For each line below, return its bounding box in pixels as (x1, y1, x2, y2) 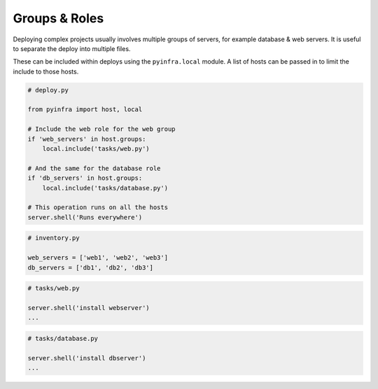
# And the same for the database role (27, 164, 161, 172)
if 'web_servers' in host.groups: (27, 135, 146, 143)
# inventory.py (27, 234, 80, 242)
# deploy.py (27, 86, 69, 94)
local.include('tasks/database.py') (42, 184, 168, 192)
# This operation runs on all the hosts (27, 204, 168, 211)
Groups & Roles (13, 10, 104, 26)
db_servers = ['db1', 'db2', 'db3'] (27, 263, 154, 271)
